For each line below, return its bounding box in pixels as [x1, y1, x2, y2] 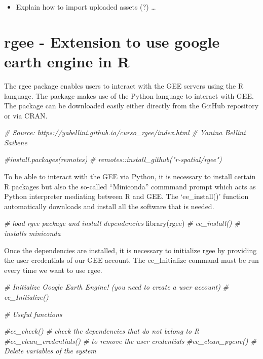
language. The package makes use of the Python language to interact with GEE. [4, 90, 254, 101]
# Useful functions [4, 308, 62, 319]
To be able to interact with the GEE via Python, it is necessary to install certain [4, 171, 256, 182]
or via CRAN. [4, 110, 48, 121]
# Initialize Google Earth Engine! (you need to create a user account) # [4, 282, 229, 292]
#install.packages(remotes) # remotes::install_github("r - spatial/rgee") [4, 154, 222, 165]
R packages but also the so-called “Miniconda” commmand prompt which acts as [4, 181, 256, 191]
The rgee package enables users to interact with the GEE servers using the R [4, 80, 244, 91]
